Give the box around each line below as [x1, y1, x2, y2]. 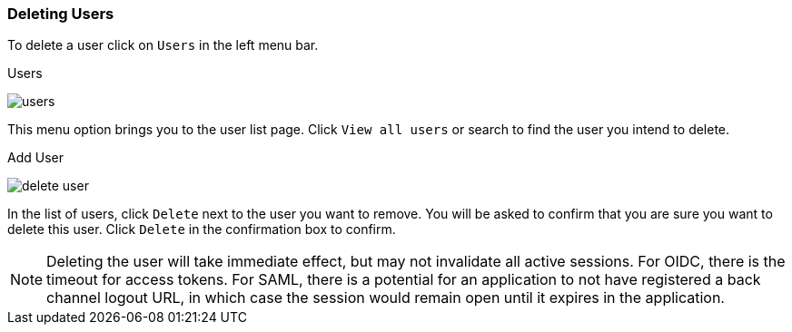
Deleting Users [7, 5, 114, 23]
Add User [7, 150, 64, 166]
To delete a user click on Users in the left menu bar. [7, 37, 319, 54]
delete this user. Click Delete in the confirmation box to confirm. [7, 221, 396, 238]
